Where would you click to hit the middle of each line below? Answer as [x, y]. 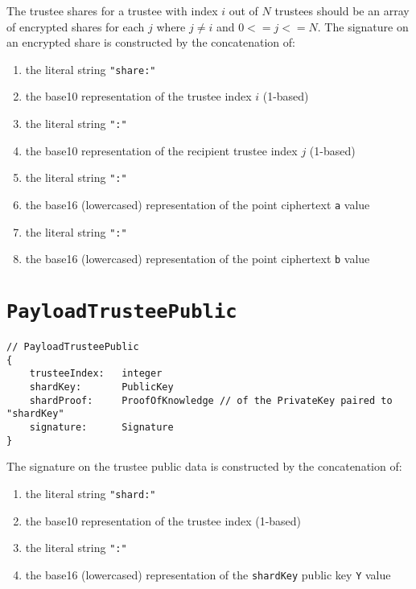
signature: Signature [101, 428]
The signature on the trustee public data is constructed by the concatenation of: [204, 466]
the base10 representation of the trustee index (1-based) [163, 520]
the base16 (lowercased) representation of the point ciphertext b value [198, 259]
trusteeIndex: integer [96, 374]
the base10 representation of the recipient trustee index [161, 150]
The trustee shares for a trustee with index [112, 10]
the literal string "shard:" [91, 493]
